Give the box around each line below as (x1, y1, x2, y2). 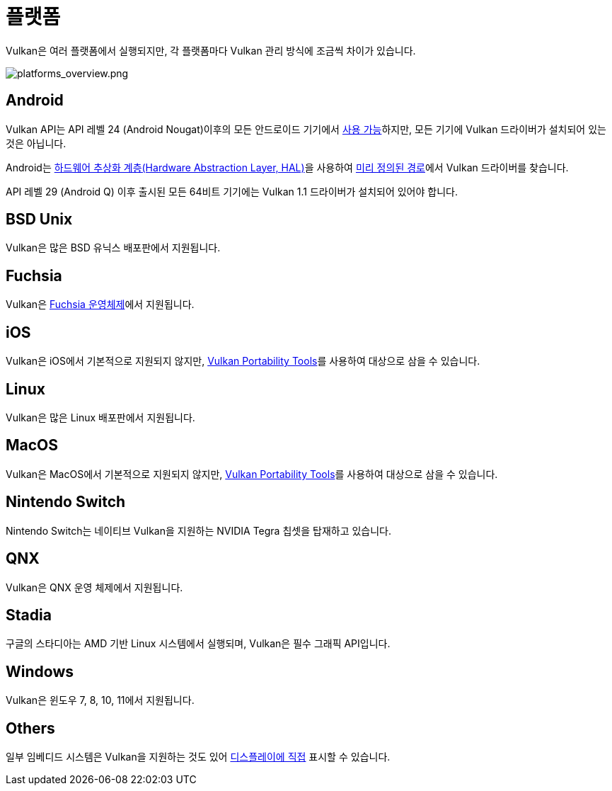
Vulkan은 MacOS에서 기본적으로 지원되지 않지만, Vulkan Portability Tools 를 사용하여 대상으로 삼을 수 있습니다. (6, 467, 498, 480)
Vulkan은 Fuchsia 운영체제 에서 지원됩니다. (6, 298, 195, 311)
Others (6, 719, 55, 737)
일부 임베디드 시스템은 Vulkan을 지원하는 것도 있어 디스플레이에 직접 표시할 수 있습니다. (6, 751, 391, 763)
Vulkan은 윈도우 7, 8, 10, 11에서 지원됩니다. (6, 694, 195, 707)
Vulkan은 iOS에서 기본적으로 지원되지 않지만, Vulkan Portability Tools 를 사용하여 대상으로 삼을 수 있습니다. (6, 355, 480, 368)
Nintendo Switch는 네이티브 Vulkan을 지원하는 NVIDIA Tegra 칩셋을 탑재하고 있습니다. (6, 524, 392, 537)
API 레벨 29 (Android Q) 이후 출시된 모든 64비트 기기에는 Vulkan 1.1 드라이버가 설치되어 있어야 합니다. (6, 185, 458, 198)
